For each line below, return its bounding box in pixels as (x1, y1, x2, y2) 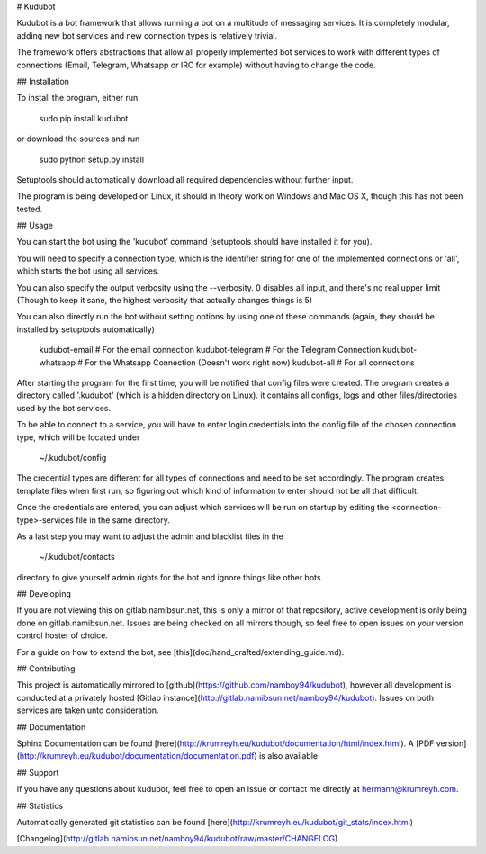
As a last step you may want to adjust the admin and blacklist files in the (16, 531, 283, 542)
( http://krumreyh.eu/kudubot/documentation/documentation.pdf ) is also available (16, 751, 319, 761)
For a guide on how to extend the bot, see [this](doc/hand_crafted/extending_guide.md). (16, 646, 345, 657)
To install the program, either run (16, 93, 139, 103)
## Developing (16, 589, 72, 599)
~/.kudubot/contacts (39, 552, 116, 562)
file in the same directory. (75, 514, 170, 526)
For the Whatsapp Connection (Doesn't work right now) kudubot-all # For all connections (85, 356, 415, 368)
